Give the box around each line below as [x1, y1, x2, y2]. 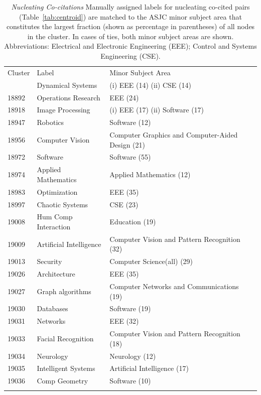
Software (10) [109, 375, 151, 386]
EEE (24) [109, 92, 139, 102]
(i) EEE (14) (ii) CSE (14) [109, 79, 191, 90]
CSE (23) [109, 199, 139, 209]
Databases [37, 303, 68, 314]
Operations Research [37, 92, 100, 102]
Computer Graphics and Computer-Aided [109, 129, 238, 140]
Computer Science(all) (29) [109, 256, 193, 267]
